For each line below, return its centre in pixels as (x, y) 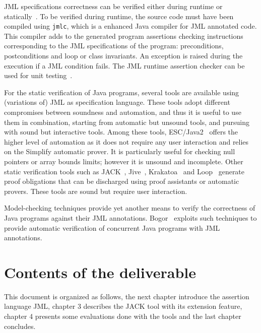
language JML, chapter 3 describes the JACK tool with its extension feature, (123, 306)
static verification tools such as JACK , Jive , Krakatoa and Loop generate (124, 171)
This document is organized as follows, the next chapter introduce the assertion (127, 296)
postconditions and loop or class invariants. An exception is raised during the (123, 56)
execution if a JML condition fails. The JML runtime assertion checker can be (124, 65)
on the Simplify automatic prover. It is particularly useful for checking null (120, 151)
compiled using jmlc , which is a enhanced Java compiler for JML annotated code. (130, 26)
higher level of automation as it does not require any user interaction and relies (126, 141)
